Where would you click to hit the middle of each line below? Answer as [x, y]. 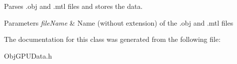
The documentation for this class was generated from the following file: [112, 39]
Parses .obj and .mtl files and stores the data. [73, 6]
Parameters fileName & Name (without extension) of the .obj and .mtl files [119, 22]
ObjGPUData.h [28, 55]
